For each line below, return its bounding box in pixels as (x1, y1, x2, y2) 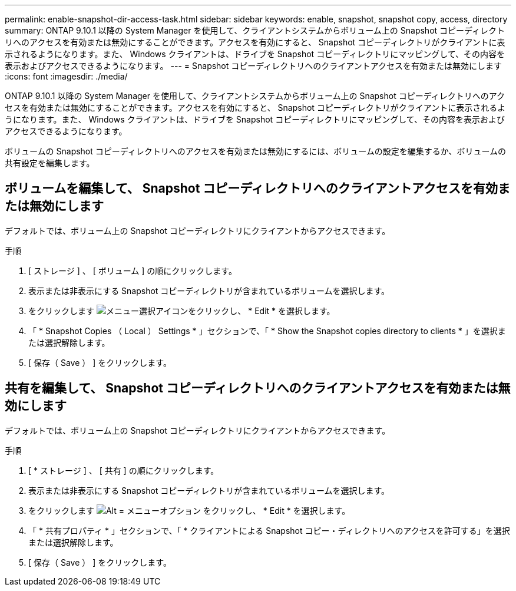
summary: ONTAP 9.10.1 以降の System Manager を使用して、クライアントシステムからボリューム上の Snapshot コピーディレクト (5, 25, 505, 35)
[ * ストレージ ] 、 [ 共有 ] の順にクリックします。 (28, 465, 219, 476)
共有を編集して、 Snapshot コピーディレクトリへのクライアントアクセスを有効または (5, 381, 498, 396)
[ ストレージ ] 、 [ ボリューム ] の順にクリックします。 (28, 265, 237, 276)
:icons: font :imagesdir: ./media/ (5, 71, 128, 81)
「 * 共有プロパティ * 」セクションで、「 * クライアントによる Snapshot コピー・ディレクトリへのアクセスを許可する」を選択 (28, 525, 510, 536)
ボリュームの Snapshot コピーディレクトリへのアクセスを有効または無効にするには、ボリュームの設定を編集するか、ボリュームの (5, 146, 507, 156)
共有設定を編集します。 (5, 158, 95, 168)
